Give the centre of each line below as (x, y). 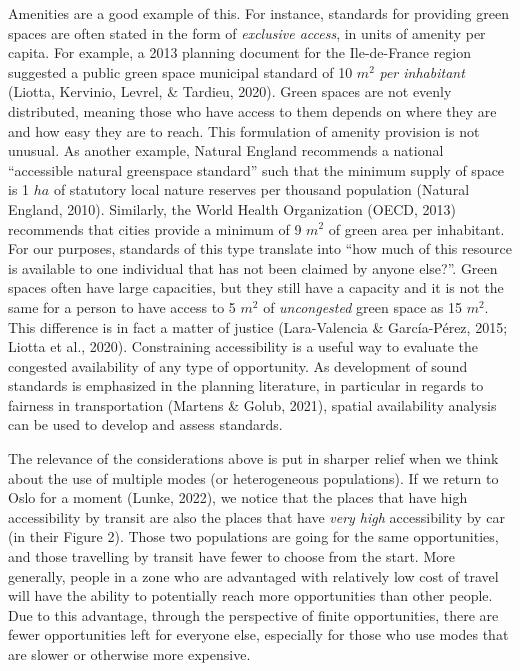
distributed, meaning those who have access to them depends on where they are (252, 110)
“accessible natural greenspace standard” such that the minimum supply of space (256, 169)
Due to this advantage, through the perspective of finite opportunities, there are (253, 614)
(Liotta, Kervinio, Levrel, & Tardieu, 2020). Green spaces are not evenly (230, 91)
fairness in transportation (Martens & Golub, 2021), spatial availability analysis (252, 404)
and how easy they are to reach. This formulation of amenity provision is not (244, 130)
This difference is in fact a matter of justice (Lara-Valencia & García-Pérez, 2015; (258, 326)
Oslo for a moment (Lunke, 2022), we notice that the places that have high (238, 497)
